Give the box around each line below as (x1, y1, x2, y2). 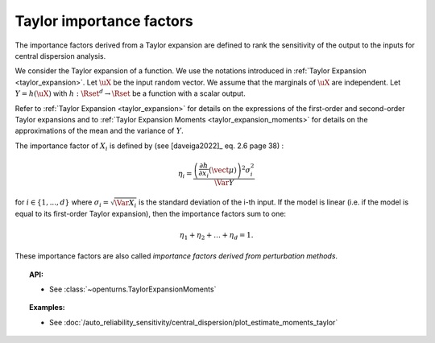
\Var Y (214, 178, 234, 188)
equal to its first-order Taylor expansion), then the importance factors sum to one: (14, 209, 286, 219)
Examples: (29, 303, 65, 312)
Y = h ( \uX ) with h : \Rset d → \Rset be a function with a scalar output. (14, 88, 246, 98)
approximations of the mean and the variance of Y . (14, 126, 184, 136)
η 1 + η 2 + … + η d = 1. (179, 230, 254, 242)
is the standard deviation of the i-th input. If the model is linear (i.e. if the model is (138, 197, 409, 207)
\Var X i (114, 198, 137, 209)
